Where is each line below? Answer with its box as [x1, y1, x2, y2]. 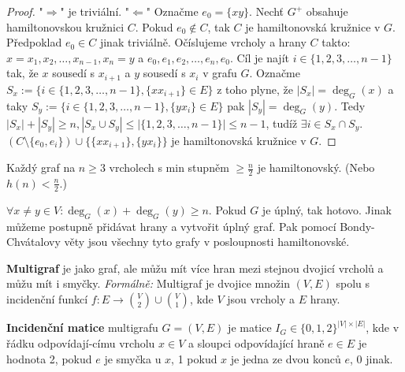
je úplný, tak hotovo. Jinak [262, 201, 392, 218]
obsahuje [306, 3, 348, 19]
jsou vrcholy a [227, 290, 295, 307]
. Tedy [334, 97, 366, 113]
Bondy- [340, 218, 375, 234]
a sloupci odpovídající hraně [188, 334, 325, 351]
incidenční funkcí [6, 290, 88, 307]
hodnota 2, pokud [6, 350, 92, 366]
